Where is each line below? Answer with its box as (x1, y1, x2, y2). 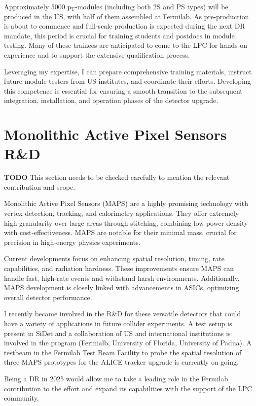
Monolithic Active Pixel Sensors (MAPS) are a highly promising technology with (4, 198, 249, 208)
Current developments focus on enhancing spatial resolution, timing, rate (4, 253, 224, 264)
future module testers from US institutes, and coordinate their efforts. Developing (4, 76, 251, 86)
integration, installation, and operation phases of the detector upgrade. (4, 95, 219, 105)
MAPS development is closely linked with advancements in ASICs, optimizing (4, 282, 239, 293)
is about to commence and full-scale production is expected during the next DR (4, 21, 245, 31)
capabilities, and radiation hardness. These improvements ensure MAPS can (4, 263, 234, 273)
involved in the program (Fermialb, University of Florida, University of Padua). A (4, 338, 252, 348)
